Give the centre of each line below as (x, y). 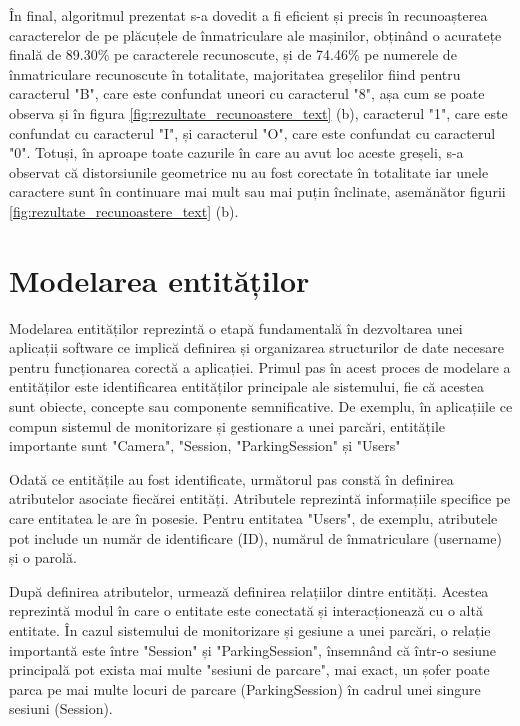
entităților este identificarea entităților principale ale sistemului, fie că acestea (246, 386)
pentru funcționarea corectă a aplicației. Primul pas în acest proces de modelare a (260, 366)
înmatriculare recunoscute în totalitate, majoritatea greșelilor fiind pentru (235, 73)
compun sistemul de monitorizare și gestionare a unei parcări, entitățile (227, 425)
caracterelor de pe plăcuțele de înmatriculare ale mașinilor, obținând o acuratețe (255, 34)
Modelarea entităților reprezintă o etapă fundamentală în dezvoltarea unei (236, 327)
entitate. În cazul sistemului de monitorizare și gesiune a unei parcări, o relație (250, 629)
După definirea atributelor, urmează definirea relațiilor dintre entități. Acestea (249, 590)
